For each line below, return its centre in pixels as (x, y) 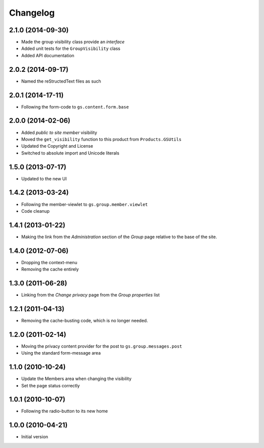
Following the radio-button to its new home (65, 411)
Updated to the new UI (44, 179)
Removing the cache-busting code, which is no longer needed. (85, 320)
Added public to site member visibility (59, 133)
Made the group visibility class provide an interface (73, 42)
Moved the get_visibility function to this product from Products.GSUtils (101, 139)
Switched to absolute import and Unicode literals (70, 153)
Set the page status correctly (51, 385)
